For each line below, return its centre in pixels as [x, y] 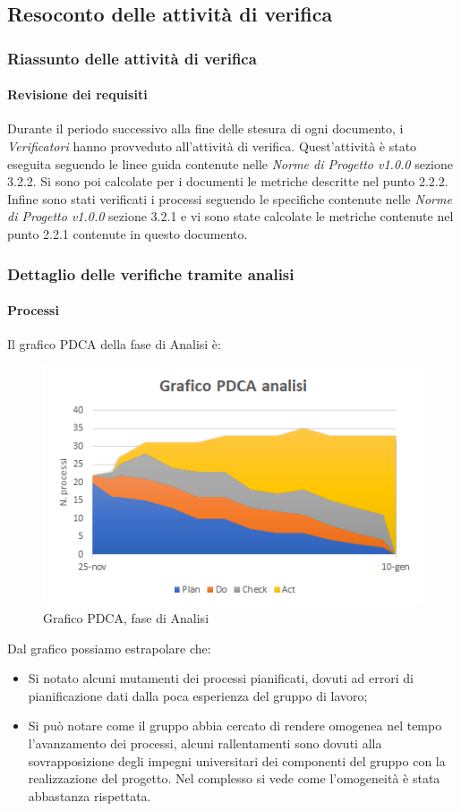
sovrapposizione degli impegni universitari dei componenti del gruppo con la [237, 760]
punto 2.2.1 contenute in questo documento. [128, 233]
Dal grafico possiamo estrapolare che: [109, 648]
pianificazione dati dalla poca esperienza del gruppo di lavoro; [198, 695]
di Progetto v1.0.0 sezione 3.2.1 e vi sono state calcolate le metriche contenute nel [230, 216]
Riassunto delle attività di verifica [132, 58]
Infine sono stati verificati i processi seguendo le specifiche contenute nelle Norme [230, 198]
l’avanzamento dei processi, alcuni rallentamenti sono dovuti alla [205, 743]
